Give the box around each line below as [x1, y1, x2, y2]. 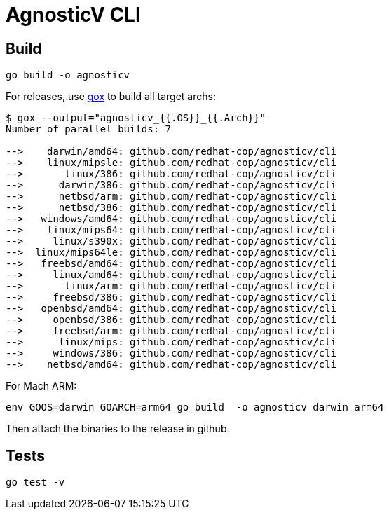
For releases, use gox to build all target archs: [6, 90, 216, 103]
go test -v [6, 476, 65, 488]
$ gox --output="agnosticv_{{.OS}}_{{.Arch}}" [6, 112, 266, 124]
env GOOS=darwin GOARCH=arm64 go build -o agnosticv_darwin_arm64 [6, 401, 384, 413]
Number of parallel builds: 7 [6, 123, 172, 135]
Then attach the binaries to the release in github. [6, 423, 230, 435]
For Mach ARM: [6, 380, 77, 392]
